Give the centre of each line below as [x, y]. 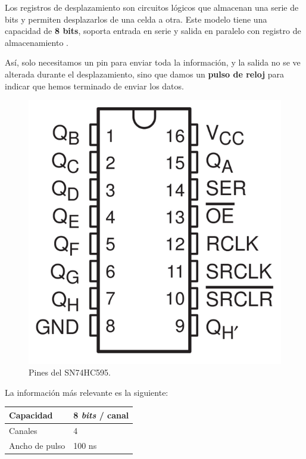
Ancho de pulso [37, 445]
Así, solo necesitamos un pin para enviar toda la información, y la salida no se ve [153, 62]
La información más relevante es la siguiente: [87, 392]
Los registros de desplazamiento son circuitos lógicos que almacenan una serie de [152, 7]
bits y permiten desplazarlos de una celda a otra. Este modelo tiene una [136, 19]
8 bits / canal [101, 415]
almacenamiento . [37, 42]
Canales [23, 430]
